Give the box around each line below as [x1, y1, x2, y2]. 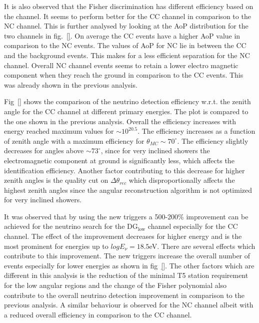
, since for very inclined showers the [100, 145, 210, 156]
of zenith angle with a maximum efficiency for [4, 135, 144, 146]
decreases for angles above [4, 145, 84, 156]
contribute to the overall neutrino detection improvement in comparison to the [4, 289, 244, 300]
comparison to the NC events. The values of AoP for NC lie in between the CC [4, 40, 246, 51]
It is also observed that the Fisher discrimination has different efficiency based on [4, 1, 253, 11]
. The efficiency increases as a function [137, 126, 255, 136]
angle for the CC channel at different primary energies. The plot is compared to [4, 106, 248, 116]
